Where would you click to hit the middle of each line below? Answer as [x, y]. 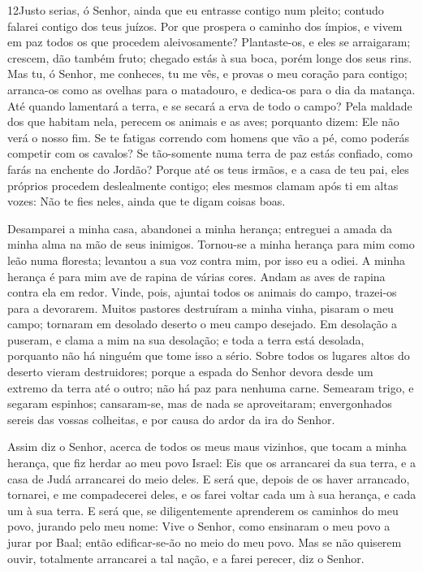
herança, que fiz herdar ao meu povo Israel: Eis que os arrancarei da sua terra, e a [211, 463]
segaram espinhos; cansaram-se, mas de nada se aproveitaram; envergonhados [200, 403]
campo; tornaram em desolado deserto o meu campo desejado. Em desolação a [203, 324]
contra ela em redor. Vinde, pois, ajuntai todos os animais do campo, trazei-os [202, 292]
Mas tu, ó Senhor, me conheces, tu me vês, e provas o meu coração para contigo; [207, 74]
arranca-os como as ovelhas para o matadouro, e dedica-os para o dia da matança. [211, 89]
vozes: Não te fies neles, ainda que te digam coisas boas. [147, 201]
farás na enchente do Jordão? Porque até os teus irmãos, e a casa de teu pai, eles [208, 169]
